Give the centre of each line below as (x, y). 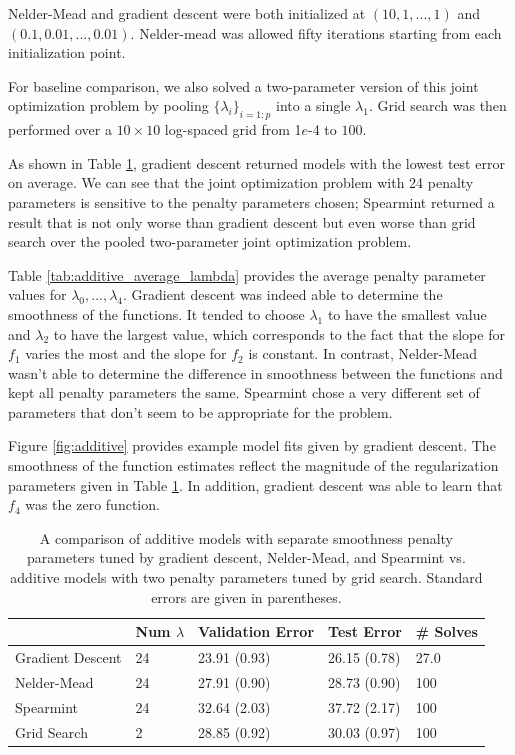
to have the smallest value (407, 313)
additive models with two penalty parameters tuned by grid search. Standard (246, 577)
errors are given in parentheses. (246, 596)
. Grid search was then (437, 105)
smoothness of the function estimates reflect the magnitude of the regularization (253, 465)
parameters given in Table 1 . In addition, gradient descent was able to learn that (255, 484)
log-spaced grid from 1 (233, 129)
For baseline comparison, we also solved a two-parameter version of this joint (243, 85)
